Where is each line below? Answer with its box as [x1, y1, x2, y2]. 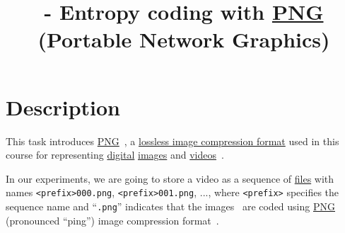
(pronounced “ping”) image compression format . [6, 212, 219, 227]
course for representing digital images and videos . [6, 147, 224, 162]
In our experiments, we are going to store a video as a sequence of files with [6, 171, 334, 186]
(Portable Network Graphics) [37, 25, 330, 54]
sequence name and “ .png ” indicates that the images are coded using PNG [6, 198, 335, 213]
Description [6, 92, 121, 121]
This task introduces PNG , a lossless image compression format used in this [6, 133, 339, 148]
